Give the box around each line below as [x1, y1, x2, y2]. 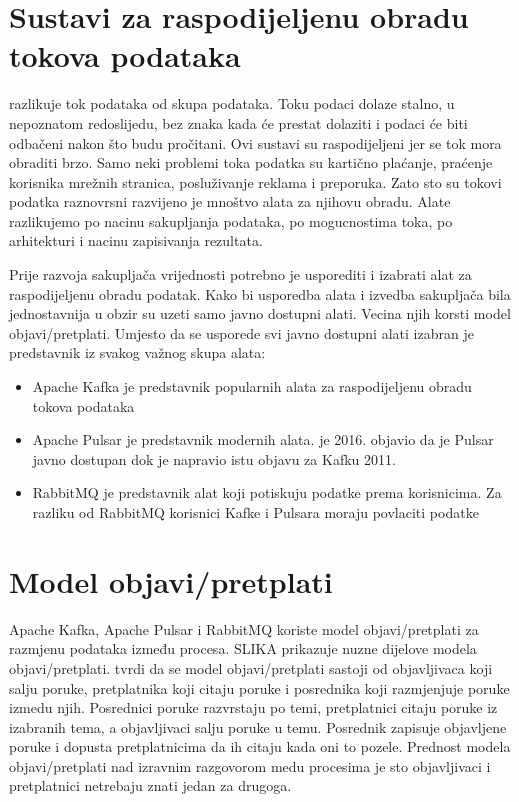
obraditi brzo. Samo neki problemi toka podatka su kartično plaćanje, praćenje [9, 152, 493, 173]
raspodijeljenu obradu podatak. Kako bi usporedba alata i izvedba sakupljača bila [9, 283, 511, 304]
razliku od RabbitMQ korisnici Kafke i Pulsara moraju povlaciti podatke [32, 502, 479, 522]
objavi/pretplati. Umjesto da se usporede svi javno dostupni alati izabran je [9, 322, 474, 343]
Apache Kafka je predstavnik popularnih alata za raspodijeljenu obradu [32, 376, 472, 397]
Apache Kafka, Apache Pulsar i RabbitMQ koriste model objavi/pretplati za [9, 618, 479, 639]
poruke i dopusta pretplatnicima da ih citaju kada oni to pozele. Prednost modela [9, 736, 511, 757]
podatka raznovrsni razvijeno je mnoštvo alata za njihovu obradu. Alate [9, 191, 451, 212]
